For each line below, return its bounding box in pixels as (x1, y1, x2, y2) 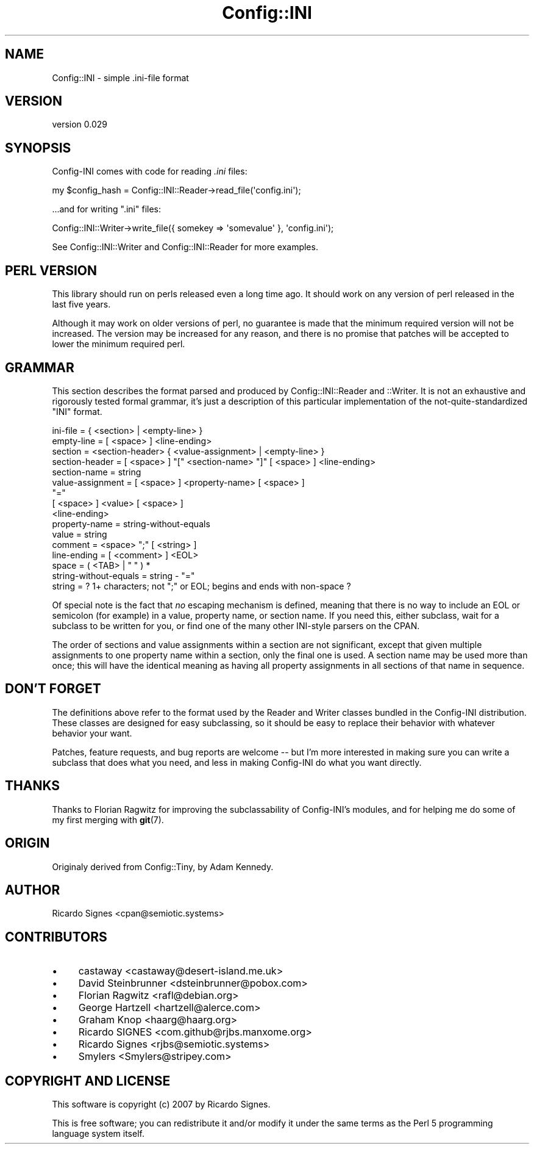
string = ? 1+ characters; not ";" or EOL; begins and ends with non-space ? (52, 580, 351, 591)
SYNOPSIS (5, 140, 71, 156)
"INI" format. (52, 406, 102, 417)
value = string (52, 528, 107, 539)
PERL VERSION (5, 262, 98, 278)
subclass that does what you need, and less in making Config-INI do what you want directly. (52, 757, 422, 768)
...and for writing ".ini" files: (52, 204, 161, 215)
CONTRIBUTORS (5, 929, 107, 945)
